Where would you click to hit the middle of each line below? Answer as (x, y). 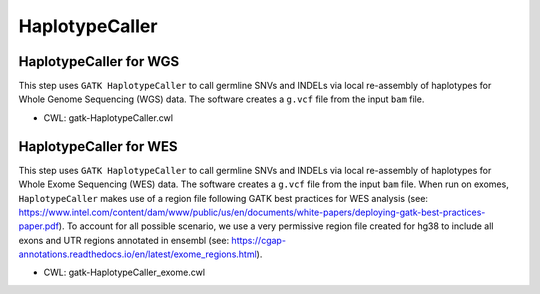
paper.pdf (39, 226)
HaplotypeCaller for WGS (99, 61)
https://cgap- (259, 240)
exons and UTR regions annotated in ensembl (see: (124, 240)
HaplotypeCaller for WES (98, 146)
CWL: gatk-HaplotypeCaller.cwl (108, 117)
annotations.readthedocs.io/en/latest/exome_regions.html (137, 254)
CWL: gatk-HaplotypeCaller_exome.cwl (124, 272)
